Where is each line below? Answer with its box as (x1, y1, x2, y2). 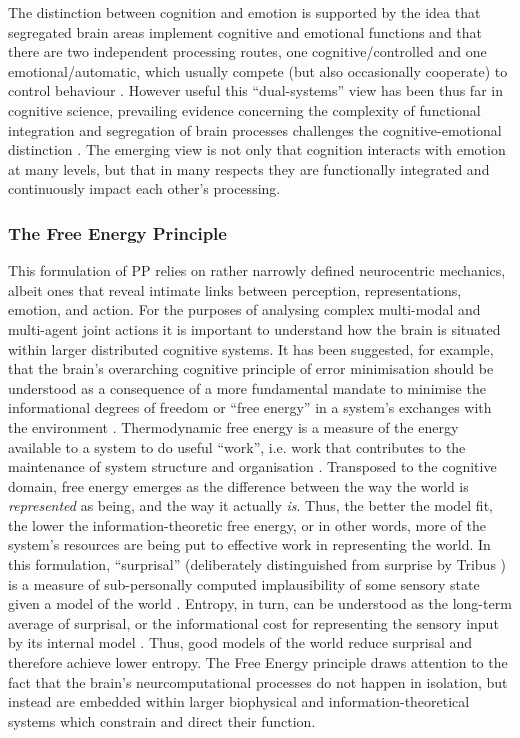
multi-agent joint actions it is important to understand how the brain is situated (8, 318, 501, 339)
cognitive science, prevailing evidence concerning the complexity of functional (8, 99, 481, 120)
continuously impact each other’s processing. (8, 178, 281, 199)
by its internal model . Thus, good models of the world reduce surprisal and (8, 632, 473, 653)
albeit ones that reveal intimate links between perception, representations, (8, 279, 462, 300)
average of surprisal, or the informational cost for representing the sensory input (8, 612, 499, 633)
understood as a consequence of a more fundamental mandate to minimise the (8, 377, 486, 398)
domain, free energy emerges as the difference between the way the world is (8, 475, 469, 496)
